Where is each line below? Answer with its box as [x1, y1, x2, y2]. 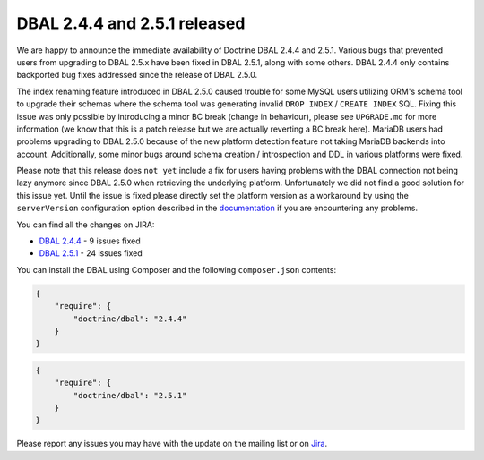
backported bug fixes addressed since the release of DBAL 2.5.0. [16, 70, 258, 81]
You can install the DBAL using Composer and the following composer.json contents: [16, 264, 336, 275]
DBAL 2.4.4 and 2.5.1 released [16, 13, 246, 33]
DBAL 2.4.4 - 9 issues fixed [39, 235, 141, 246]
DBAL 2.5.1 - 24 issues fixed [39, 248, 143, 259]
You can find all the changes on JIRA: [16, 219, 155, 230]
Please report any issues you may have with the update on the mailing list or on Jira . [16, 439, 327, 449]
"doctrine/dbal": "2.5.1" [73, 390, 187, 400]
